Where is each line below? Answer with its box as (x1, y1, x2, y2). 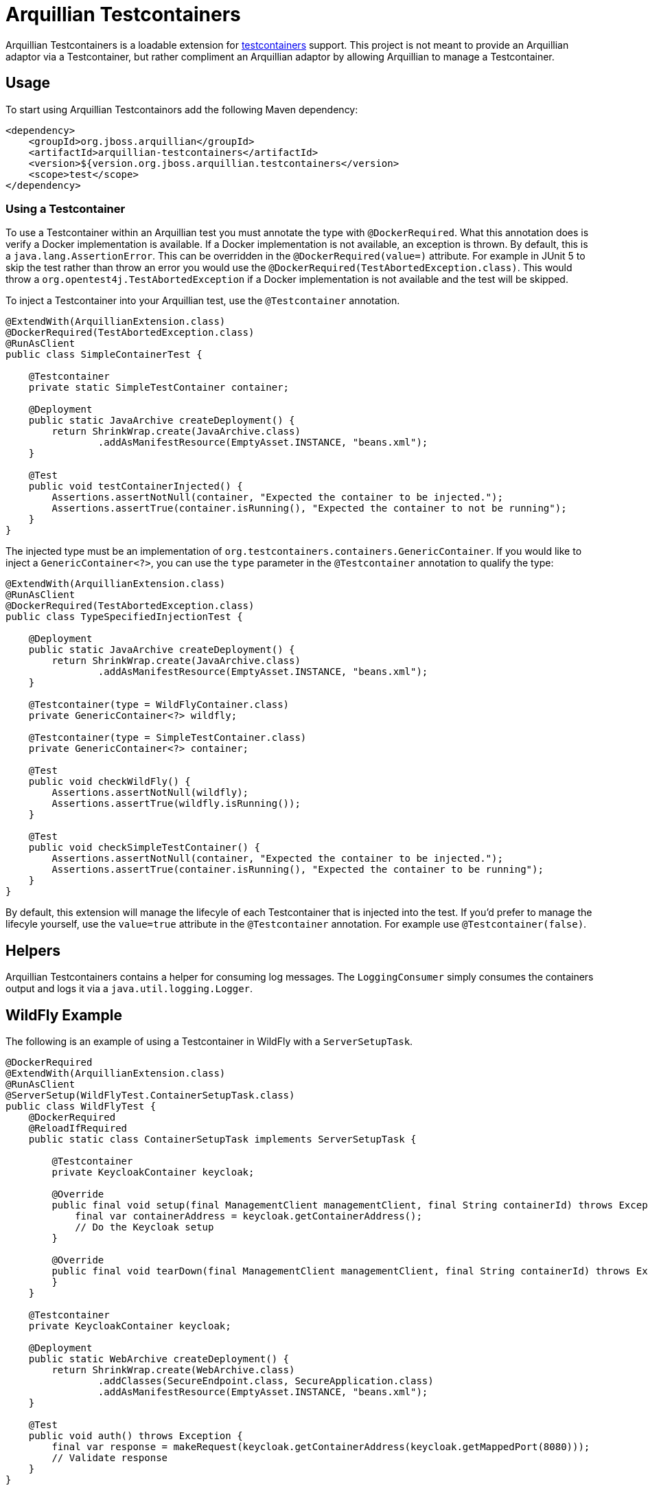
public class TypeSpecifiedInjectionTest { (5, 611, 243, 623)
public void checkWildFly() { (28, 776, 191, 788)
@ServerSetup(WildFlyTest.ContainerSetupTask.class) (5, 1090, 295, 1101)
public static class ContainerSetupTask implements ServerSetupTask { (28, 1134, 417, 1145)
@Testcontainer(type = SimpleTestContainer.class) (28, 732, 307, 744)
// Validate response (51, 1452, 168, 1464)
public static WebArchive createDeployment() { (28, 1353, 290, 1365)
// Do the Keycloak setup (75, 1222, 214, 1233)
